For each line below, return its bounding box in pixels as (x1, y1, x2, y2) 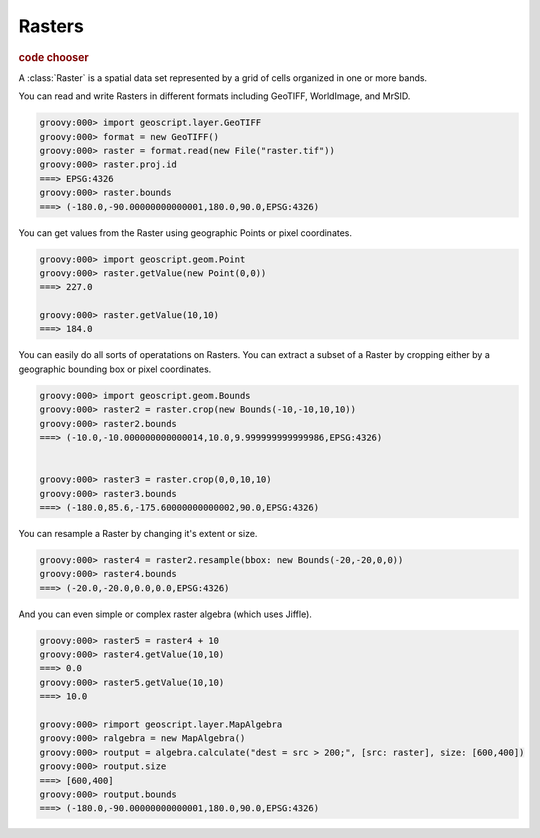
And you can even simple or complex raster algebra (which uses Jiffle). (18, 608, 312, 620)
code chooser (18, 50, 89, 64)
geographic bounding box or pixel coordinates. (18, 363, 212, 375)
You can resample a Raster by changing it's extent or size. (18, 527, 258, 539)
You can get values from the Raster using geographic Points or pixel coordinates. (18, 226, 353, 239)
